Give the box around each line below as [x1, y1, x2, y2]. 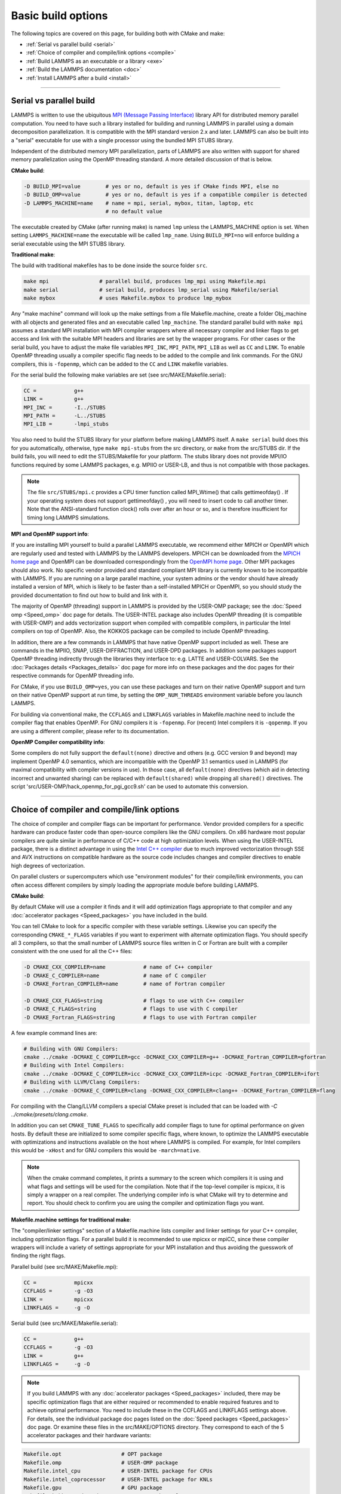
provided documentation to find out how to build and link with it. [11, 592, 168, 599]
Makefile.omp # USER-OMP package [23, 1459, 179, 1466]
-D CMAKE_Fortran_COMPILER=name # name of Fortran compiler [23, 981, 226, 987]
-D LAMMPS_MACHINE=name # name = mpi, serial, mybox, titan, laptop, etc [23, 200, 254, 206]
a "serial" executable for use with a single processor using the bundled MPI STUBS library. [11, 136, 234, 143]
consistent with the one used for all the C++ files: [11, 948, 133, 955]
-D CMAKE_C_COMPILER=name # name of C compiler [23, 972, 207, 979]
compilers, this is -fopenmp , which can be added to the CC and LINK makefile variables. [11, 360, 228, 368]
